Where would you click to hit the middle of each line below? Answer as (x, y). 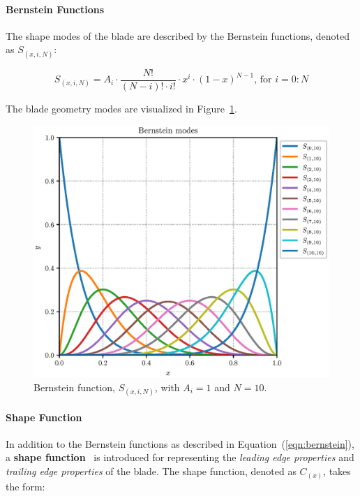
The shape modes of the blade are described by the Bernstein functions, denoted (178, 35)
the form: (25, 486)
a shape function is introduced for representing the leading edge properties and (180, 457)
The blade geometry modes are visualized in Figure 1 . (121, 108)
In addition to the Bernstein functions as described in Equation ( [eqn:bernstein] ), (180, 443)
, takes (337, 471)
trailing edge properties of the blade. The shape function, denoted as (151, 471)
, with (167, 387)
